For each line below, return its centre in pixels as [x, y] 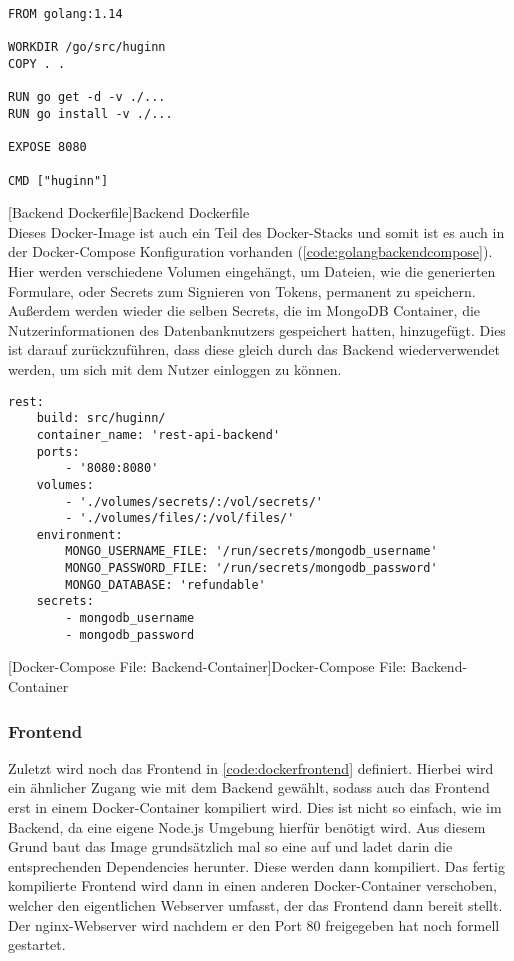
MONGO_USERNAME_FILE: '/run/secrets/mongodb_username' [251, 551]
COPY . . [37, 63]
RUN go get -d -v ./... [87, 97]
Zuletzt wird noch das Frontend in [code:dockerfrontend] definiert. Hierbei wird [251, 767]
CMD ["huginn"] [58, 180]
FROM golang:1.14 [65, 14]
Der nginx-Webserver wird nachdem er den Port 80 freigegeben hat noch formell [254, 924]
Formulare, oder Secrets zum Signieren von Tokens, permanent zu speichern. [242, 290]
